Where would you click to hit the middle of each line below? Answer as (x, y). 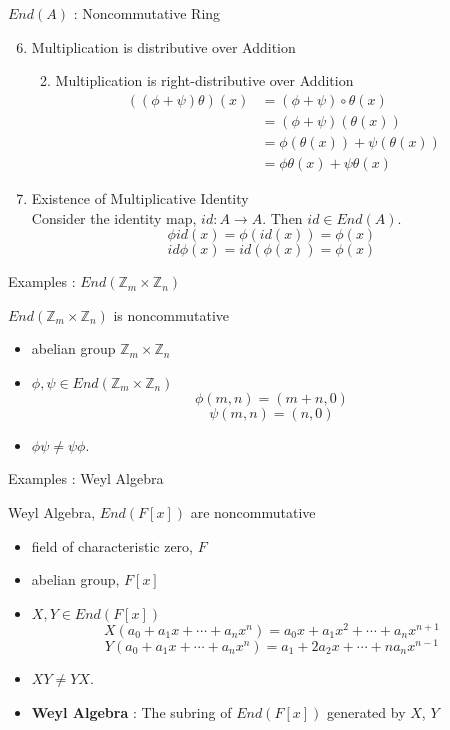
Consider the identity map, (114, 217)
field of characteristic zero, (112, 545)
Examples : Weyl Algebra (86, 478)
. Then (282, 217)
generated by (366, 711)
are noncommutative (253, 512)
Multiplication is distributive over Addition (163, 46)
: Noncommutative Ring (147, 13)
